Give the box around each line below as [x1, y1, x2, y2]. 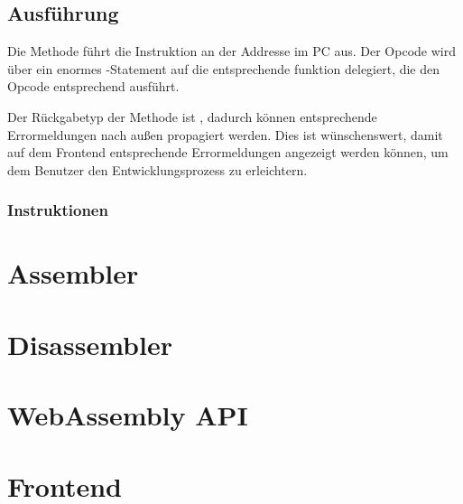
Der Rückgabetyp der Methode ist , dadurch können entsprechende [7, 107, 377, 126]
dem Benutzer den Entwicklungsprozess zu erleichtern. [7, 160, 308, 179]
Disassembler [7, 325, 172, 362]
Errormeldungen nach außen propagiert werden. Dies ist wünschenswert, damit [7, 125, 443, 144]
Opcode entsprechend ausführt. [7, 77, 180, 96]
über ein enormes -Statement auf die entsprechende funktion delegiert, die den [7, 59, 440, 78]
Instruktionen [7, 199, 108, 221]
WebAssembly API [7, 397, 248, 434]
